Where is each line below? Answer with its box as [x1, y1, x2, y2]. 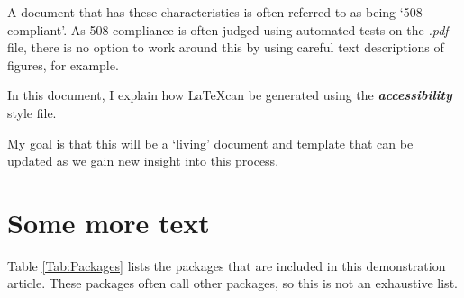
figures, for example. [7, 55, 119, 74]
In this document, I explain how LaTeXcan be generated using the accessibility [7, 86, 452, 104]
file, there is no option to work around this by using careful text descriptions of [7, 38, 444, 57]
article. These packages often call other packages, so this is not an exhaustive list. [7, 274, 458, 293]
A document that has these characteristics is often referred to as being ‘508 [7, 3, 423, 21]
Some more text [7, 203, 210, 240]
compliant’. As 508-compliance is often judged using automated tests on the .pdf [7, 20, 449, 39]
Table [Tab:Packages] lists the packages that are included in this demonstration [7, 256, 446, 275]
